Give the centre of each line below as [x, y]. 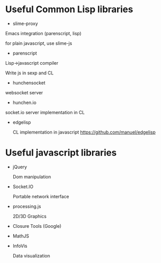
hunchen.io [24, 102]
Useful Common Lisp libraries [69, 9]
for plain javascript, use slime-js [39, 43]
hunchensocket [29, 83]
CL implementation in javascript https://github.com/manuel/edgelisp [84, 132]
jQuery [20, 167]
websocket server [24, 92]
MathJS [21, 236]
